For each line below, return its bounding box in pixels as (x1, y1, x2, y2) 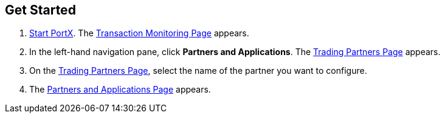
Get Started (5, 2, 76, 18)
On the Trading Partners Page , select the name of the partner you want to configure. (29, 65, 367, 76)
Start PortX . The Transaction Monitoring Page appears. (29, 28, 249, 39)
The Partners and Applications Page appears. (29, 84, 211, 95)
